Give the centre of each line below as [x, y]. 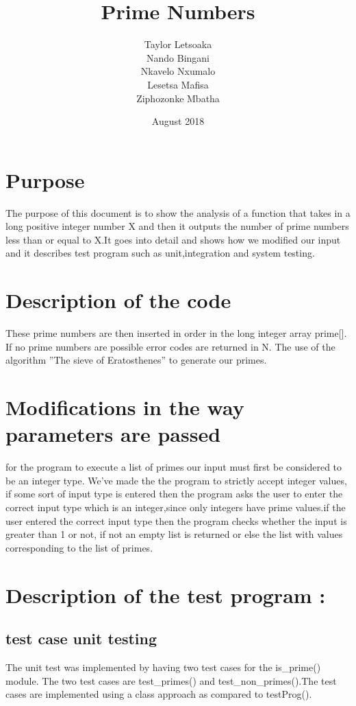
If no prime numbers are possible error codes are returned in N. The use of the [170, 346]
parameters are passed [113, 434]
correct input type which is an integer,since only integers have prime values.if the [176, 507]
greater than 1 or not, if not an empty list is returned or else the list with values [174, 534]
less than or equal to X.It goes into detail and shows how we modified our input [173, 239]
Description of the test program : [166, 595]
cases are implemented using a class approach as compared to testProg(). [159, 694]
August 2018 [178, 121]
